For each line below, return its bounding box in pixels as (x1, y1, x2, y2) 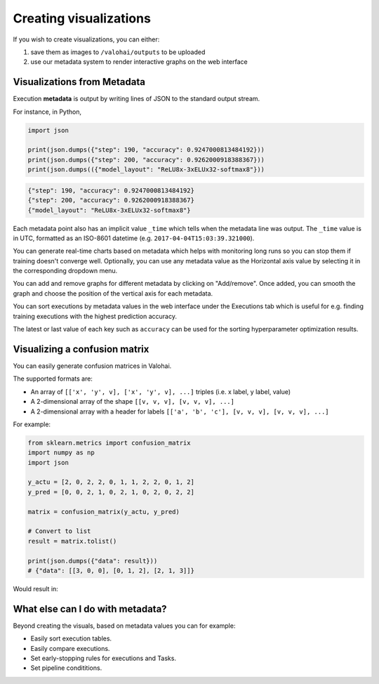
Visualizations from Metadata (13, 76, 145, 88)
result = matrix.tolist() (27, 537, 117, 545)
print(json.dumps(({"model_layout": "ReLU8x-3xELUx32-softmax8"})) (27, 166, 265, 173)
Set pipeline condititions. (30, 664, 102, 672)
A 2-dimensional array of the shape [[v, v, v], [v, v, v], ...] (30, 397, 235, 406)
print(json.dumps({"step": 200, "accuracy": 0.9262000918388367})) (27, 155, 265, 164)
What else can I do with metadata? (13, 603, 168, 614)
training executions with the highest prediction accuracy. (13, 312, 177, 320)
